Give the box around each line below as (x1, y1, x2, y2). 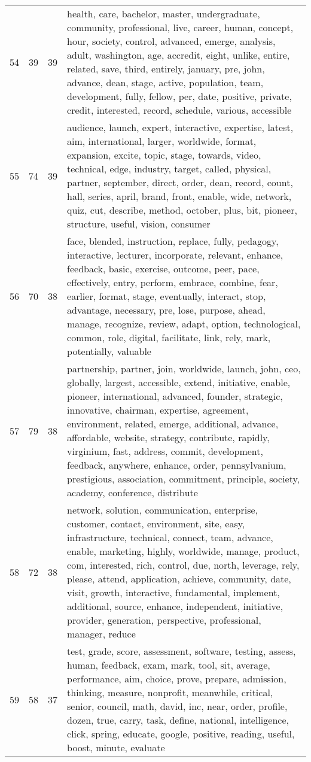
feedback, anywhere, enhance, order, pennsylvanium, (67, 458, 286, 472)
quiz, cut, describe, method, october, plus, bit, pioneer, (67, 203, 297, 217)
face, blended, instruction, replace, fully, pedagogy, (67, 234, 279, 248)
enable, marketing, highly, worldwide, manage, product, (67, 544, 300, 558)
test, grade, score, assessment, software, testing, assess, (67, 644, 296, 658)
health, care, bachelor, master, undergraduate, (67, 7, 260, 20)
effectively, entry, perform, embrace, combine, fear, (67, 275, 278, 289)
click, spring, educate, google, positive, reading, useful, (67, 727, 295, 740)
